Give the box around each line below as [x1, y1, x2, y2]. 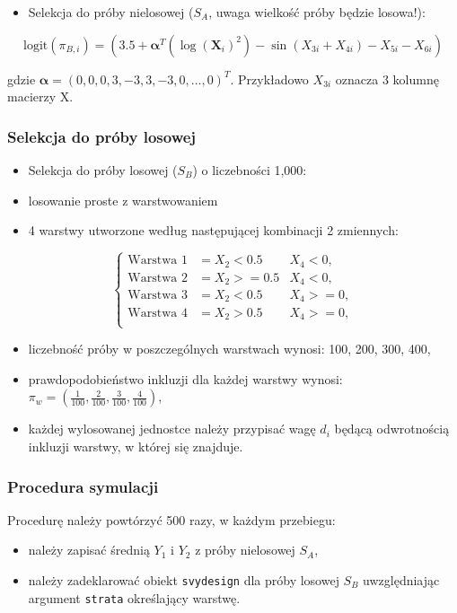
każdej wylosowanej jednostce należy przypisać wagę [28, 419, 316, 438]
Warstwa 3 [127, 289, 188, 302]
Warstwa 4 [127, 306, 188, 320]
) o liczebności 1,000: [192, 161, 307, 179]
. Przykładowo [230, 69, 309, 88]
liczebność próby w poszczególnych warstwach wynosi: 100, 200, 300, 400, [28, 339, 431, 358]
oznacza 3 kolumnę [335, 69, 439, 88]
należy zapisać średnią [28, 540, 150, 559]
